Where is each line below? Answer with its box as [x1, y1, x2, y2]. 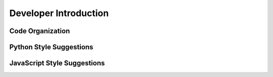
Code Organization [9, 27, 70, 35]
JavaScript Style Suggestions [9, 59, 105, 67]
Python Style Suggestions [9, 43, 94, 51]
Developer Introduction [9, 8, 109, 19]
